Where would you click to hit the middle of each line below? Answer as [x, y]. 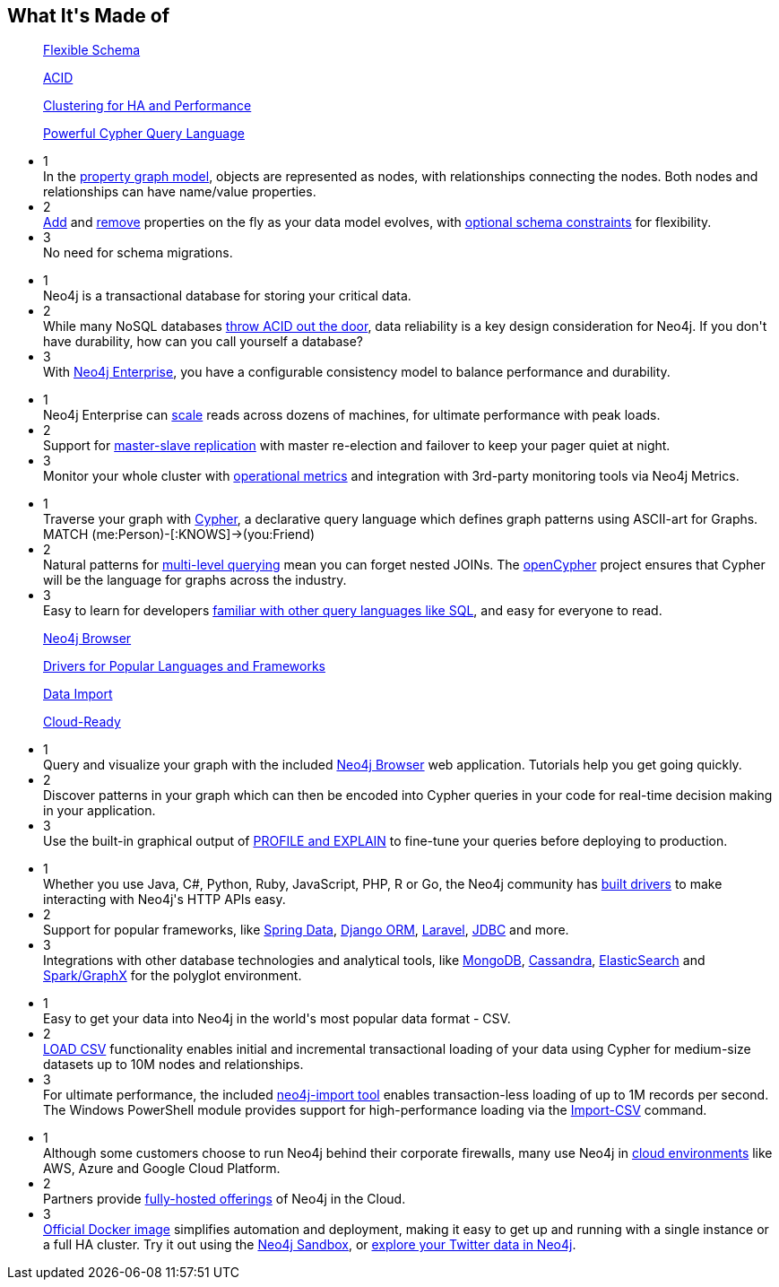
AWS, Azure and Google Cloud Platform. [162, 1169]
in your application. [100, 811]
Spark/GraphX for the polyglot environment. [173, 976]
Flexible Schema [92, 50]
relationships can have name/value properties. [180, 192]
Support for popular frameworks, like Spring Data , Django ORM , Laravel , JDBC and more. [306, 930]
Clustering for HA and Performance [147, 106]
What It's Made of [89, 16]
